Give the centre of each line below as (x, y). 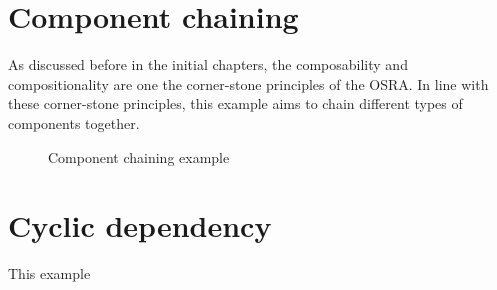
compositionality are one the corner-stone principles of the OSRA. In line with (248, 83)
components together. (74, 122)
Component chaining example (139, 156)
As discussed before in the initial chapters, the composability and (208, 64)
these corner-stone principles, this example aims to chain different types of (235, 103)
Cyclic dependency (140, 225)
